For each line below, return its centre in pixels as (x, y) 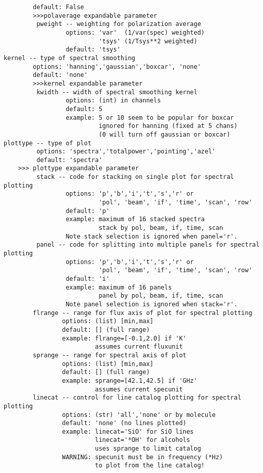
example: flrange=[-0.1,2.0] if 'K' (124, 338)
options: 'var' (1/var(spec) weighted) (135, 32)
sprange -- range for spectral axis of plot (110, 355)
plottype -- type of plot (47, 143)
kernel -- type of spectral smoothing (69, 58)
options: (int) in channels (113, 101)
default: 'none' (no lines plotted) (124, 423)
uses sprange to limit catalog (148, 449)
